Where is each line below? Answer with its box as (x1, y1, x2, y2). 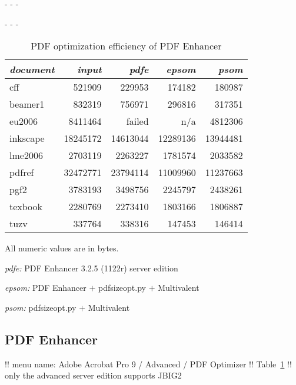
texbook (9, 200, 43, 214)
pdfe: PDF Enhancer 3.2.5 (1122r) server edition (5, 261, 178, 274)
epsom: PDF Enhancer (5, 281, 87, 294)
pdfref (9, 165, 34, 180)
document (9, 62, 55, 77)
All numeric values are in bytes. (5, 242, 119, 254)
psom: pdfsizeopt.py (5, 301, 77, 313)
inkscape (9, 131, 45, 145)
